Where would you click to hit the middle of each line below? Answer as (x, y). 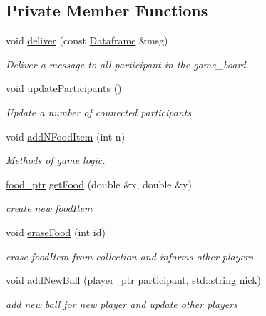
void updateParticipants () (64, 88)
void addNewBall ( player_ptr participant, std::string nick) (133, 280)
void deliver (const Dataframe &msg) (87, 40)
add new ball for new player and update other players (122, 304)
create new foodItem (49, 208)
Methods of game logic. (56, 160)
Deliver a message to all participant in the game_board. (128, 64)
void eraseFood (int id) (56, 231)
